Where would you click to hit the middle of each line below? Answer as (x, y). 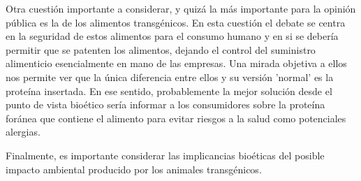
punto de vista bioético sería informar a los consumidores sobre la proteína (165, 104)
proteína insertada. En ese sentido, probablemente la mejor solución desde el (169, 90)
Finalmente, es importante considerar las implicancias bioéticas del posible (165, 155)
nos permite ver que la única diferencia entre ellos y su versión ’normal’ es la (170, 77)
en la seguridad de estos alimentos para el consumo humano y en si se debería (172, 36)
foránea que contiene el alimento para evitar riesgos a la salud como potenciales (176, 118)
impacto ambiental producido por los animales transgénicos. (134, 169)
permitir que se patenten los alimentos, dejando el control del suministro (161, 49)
